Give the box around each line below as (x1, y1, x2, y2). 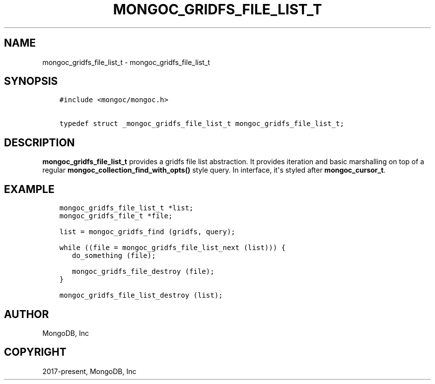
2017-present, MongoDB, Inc (42, 367, 137, 376)
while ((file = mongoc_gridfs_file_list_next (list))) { (59, 244, 286, 252)
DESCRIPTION (4, 136, 75, 149)
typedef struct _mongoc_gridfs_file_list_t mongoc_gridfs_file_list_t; (59, 120, 344, 128)
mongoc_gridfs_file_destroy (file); (72, 267, 215, 276)
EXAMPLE (4, 183, 55, 195)
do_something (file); (72, 252, 156, 260)
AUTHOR (4, 308, 49, 320)
